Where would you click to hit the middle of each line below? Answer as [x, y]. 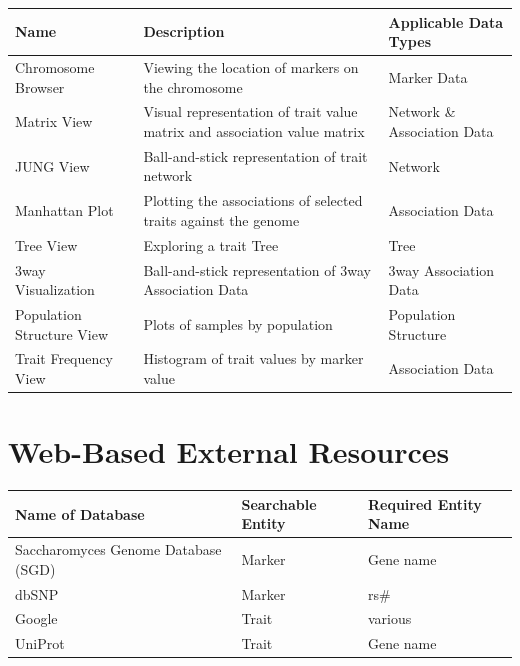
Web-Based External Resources [229, 451]
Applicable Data [445, 21]
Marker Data [428, 76]
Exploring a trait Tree [211, 244]
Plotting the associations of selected [253, 200]
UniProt [40, 643]
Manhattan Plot [64, 210]
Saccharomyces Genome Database [118, 549]
